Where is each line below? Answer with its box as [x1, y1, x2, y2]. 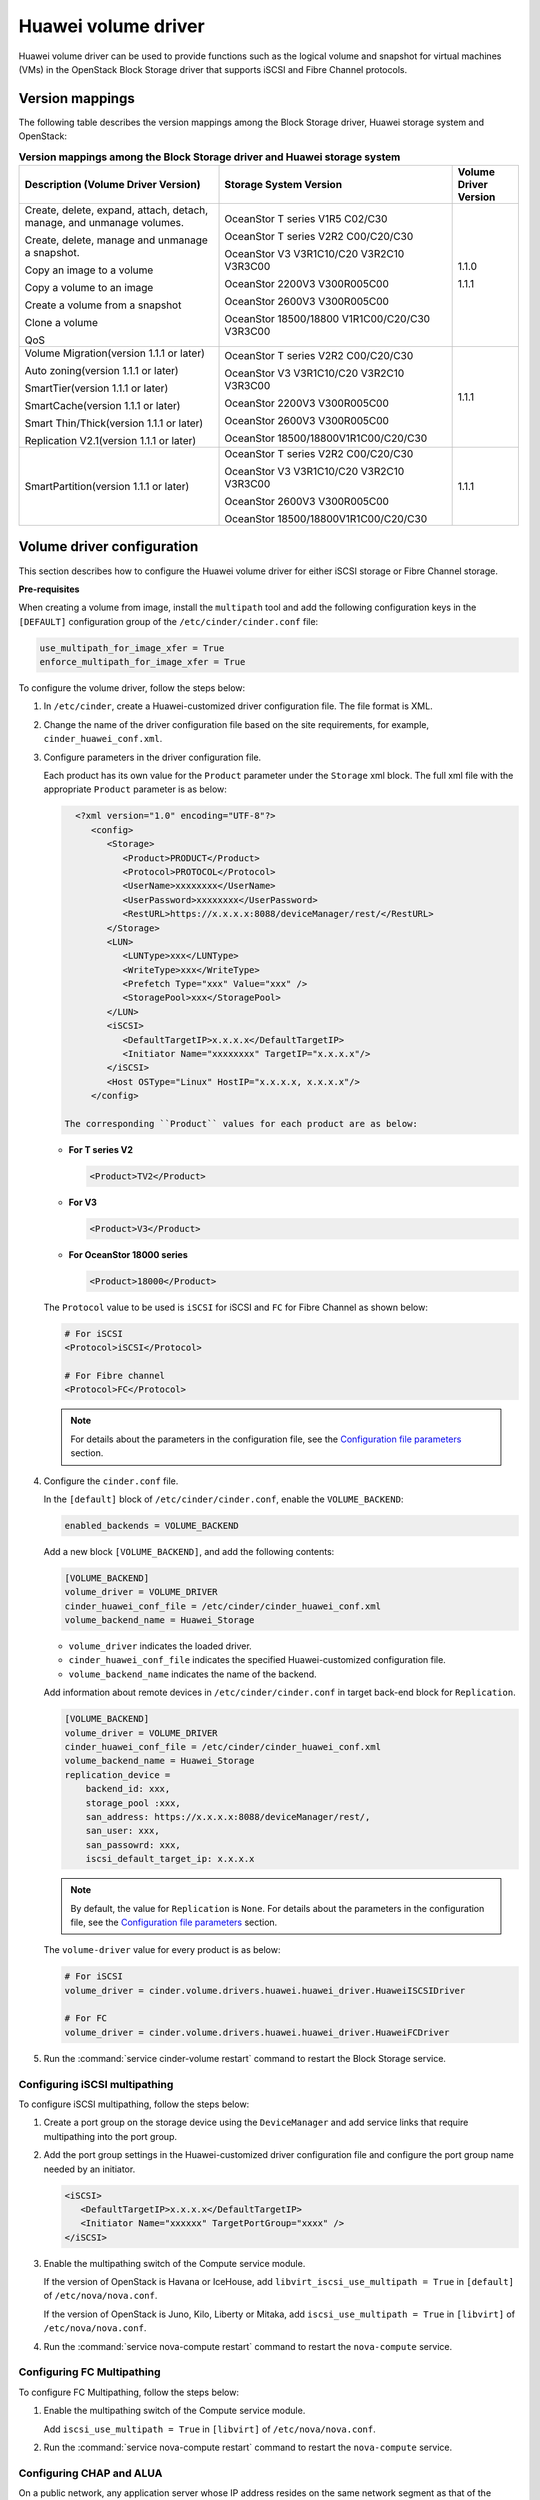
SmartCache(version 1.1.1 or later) [24, 399, 181, 412]
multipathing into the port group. [43, 2130, 177, 2142]
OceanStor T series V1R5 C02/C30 [224, 212, 388, 225]
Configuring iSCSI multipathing [18, 2077, 174, 2091]
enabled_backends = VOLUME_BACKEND [64, 1520, 239, 1531]
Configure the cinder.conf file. [43, 1475, 179, 1487]
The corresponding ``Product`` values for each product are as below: [64, 1118, 419, 1129]
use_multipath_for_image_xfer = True [39, 642, 225, 654]
